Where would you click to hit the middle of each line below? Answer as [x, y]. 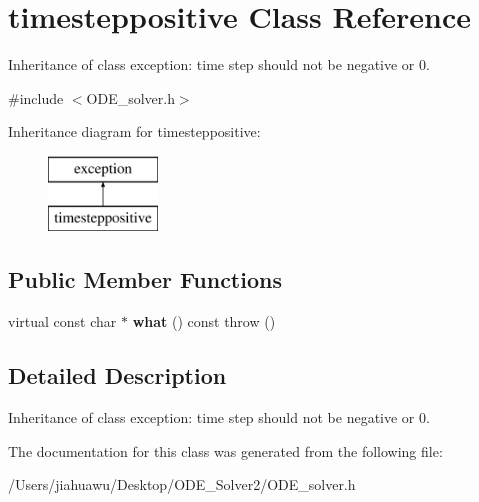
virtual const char [62, 321]
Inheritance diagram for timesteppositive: [134, 131]
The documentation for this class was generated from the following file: [225, 450]
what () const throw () [204, 321]
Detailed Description [117, 375]
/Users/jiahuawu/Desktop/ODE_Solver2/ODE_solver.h [182, 484]
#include [36, 97]
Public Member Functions [145, 279]
